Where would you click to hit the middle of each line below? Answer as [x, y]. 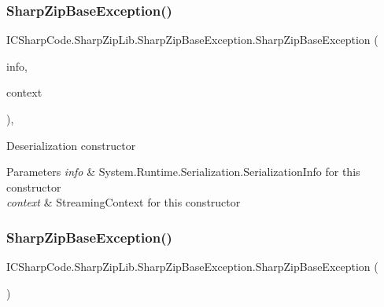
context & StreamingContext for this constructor [124, 202]
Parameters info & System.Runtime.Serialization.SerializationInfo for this [183, 172]
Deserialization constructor [71, 145]
